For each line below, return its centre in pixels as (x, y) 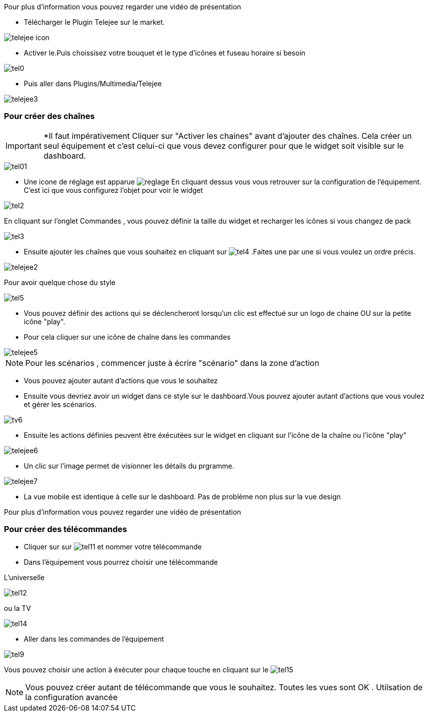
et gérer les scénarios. (60, 404)
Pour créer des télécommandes (66, 529)
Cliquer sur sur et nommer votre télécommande (113, 546)
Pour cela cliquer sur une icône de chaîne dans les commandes (127, 337)
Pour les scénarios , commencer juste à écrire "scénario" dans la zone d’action (172, 363)
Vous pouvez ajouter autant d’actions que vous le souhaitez (121, 380)
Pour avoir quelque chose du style (60, 282)
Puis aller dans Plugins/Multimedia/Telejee (93, 84)
